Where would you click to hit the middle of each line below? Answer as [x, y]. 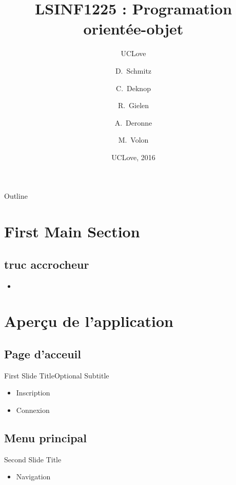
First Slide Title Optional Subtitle [57, 375]
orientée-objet [133, 29]
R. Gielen [133, 105]
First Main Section [72, 231]
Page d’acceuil [43, 354]
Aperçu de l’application [89, 321]
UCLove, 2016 [133, 157]
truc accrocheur [47, 264]
